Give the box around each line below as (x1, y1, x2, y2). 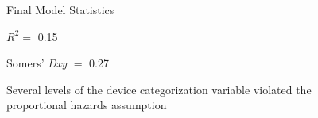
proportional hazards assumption (6, 97, 167, 113)
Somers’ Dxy (6, 55, 68, 71)
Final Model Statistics (6, 2, 114, 17)
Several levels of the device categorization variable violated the (6, 81, 312, 97)
